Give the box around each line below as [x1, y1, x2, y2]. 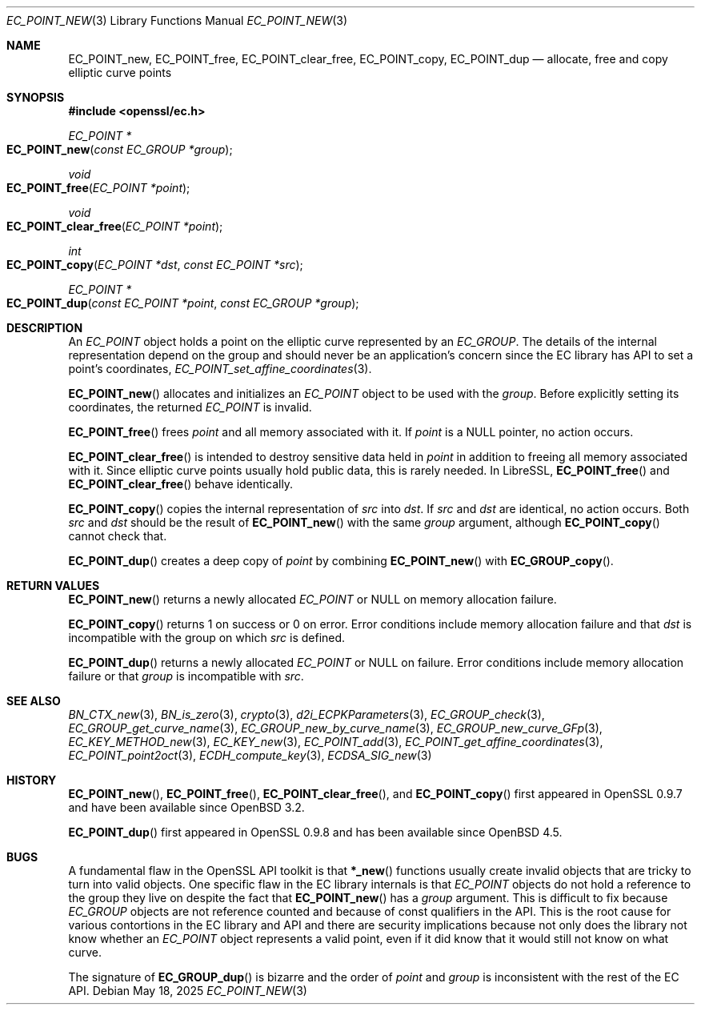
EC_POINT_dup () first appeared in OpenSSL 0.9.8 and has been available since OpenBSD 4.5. [68, 825, 563, 839]
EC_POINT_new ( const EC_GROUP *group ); [6, 142, 233, 156]
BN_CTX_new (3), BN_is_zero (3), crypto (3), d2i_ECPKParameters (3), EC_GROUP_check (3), [68, 708, 545, 721]
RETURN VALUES [6, 579, 100, 592]
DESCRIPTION [6, 321, 83, 335]
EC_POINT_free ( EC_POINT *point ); [6, 181, 190, 195]
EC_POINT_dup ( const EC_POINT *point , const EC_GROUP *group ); [6, 296, 359, 310]
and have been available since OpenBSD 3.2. [68, 800, 305, 814]
